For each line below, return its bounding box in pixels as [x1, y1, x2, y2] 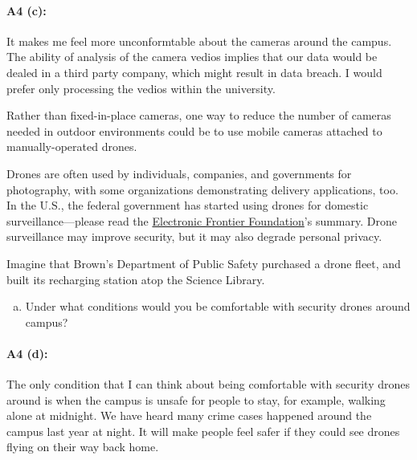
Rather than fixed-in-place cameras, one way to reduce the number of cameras [6, 107, 391, 124]
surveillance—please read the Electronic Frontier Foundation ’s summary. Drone [6, 212, 397, 229]
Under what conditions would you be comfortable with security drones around [25, 298, 411, 315]
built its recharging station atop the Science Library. [6, 271, 265, 287]
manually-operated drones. [6, 138, 137, 155]
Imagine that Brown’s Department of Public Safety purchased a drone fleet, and [6, 254, 401, 271]
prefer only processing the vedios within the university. [6, 79, 276, 96]
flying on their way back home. [6, 438, 159, 455]
